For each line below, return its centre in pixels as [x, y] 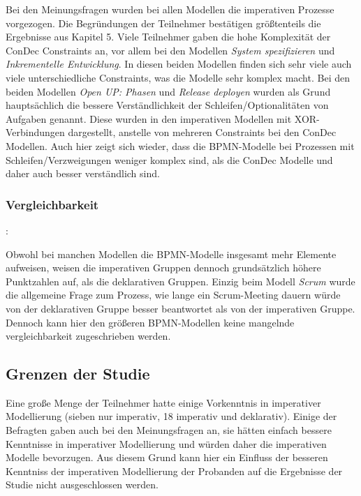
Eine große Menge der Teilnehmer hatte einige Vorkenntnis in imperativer [163, 402]
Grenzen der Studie [78, 374]
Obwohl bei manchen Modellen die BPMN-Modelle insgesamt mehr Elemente [171, 254]
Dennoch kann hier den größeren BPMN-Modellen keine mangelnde [150, 322]
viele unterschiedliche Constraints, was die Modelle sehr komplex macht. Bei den [178, 77]
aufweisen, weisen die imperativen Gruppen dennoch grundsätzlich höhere [163, 268]
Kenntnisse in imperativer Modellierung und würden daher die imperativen [166, 443]
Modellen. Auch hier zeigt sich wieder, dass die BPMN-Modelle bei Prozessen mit [180, 145]
